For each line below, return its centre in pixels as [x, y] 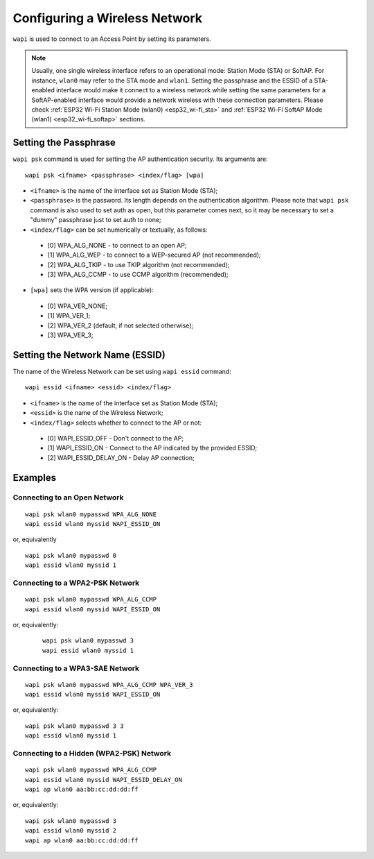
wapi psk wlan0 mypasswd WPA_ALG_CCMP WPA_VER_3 [109, 684]
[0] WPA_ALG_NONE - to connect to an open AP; [117, 245]
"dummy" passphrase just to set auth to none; [96, 220]
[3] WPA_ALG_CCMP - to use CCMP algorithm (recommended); [138, 275]
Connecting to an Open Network [68, 497]
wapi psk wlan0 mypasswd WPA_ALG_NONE [91, 514]
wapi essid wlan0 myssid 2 [71, 831]
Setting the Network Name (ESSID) [89, 355]
